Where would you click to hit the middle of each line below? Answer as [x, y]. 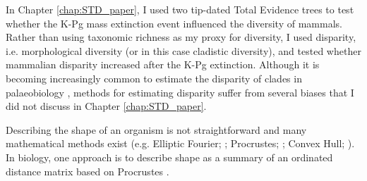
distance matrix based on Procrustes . [88, 171]
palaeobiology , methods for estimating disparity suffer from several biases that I [180, 92]
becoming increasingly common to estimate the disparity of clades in [154, 78]
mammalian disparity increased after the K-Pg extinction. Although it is [163, 64]
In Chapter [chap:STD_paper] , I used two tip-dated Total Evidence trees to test [180, 9]
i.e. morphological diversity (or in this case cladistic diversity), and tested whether [183, 50]
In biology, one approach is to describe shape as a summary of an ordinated [169, 157]
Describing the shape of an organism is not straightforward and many [156, 129]
